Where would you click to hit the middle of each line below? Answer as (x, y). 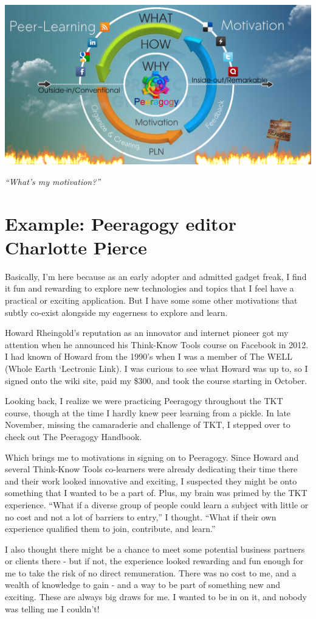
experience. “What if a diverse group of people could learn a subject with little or (157, 504)
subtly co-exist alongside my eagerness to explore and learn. (116, 312)
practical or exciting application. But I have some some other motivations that (151, 300)
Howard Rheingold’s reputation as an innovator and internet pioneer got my (147, 333)
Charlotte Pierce (76, 247)
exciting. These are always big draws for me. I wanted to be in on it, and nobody (156, 597)
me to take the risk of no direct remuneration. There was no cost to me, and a (151, 572)
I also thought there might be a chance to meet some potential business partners (155, 549)
